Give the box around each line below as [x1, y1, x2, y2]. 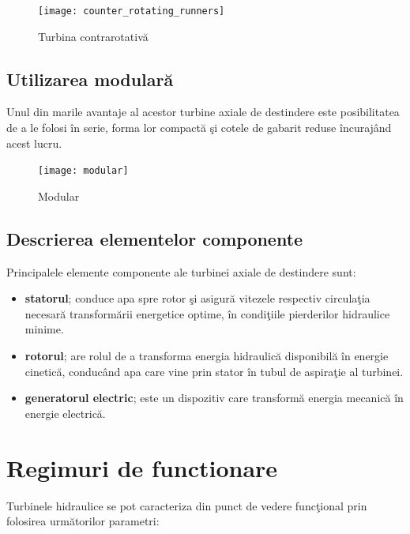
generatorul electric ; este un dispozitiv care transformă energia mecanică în [24, 389, 404, 406]
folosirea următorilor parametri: [6, 513, 160, 529]
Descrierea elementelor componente [6, 226, 303, 250]
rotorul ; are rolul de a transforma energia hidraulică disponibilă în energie [24, 348, 389, 364]
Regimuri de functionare [6, 451, 278, 483]
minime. [24, 321, 64, 337]
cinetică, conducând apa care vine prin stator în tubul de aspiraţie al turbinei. [24, 363, 404, 379]
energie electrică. [24, 404, 106, 421]
